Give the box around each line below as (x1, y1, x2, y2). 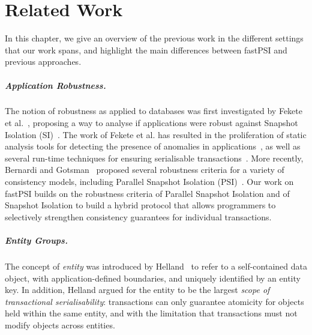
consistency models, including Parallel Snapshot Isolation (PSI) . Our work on (5, 175, 294, 188)
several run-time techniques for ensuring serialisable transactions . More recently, (5, 151, 304, 164)
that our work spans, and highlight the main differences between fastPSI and (5, 43, 287, 56)
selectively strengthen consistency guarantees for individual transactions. (5, 210, 272, 223)
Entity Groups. (5, 234, 68, 246)
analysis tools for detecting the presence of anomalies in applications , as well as (5, 140, 301, 152)
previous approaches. (5, 55, 82, 68)
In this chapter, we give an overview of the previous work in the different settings (5, 32, 304, 44)
